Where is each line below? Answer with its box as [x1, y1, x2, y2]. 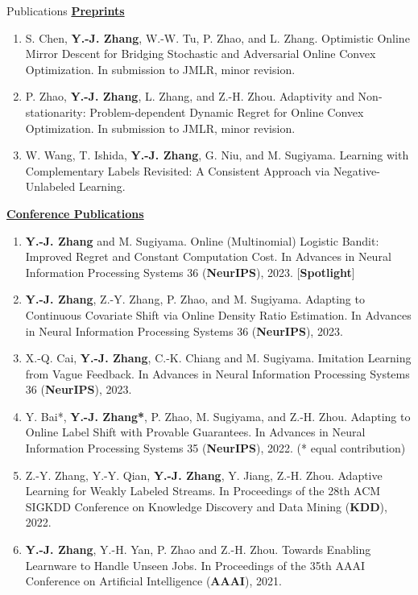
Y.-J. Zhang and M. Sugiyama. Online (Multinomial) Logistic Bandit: [25, 232, 379, 249]
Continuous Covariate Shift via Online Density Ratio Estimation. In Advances [25, 306, 412, 323]
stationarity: [25, 103, 86, 120]
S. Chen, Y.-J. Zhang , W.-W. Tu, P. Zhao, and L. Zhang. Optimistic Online [25, 29, 410, 46]
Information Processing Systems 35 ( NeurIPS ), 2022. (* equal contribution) [25, 440, 406, 457]
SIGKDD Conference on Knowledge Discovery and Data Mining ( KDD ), [25, 498, 387, 514]
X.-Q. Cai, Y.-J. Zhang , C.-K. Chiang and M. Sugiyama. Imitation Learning [25, 349, 412, 366]
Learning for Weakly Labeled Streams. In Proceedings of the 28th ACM [25, 482, 381, 499]
